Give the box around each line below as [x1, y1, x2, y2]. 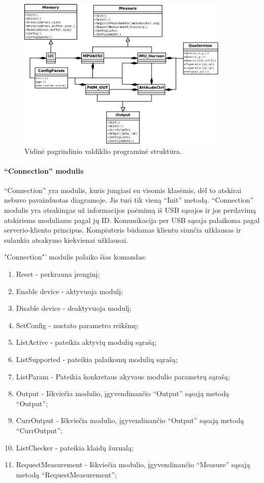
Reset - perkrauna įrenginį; [16, 269, 100, 279]
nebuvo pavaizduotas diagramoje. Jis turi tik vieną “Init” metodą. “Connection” [4, 195, 254, 205]
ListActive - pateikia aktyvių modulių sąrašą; [16, 337, 157, 347]
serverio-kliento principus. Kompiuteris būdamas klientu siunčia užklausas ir [4, 224, 241, 235]
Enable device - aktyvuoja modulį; [16, 285, 123, 296]
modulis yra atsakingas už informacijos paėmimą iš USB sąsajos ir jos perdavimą [4, 205, 256, 215]
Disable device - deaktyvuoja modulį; [16, 303, 131, 313]
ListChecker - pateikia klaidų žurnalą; [16, 442, 134, 453]
